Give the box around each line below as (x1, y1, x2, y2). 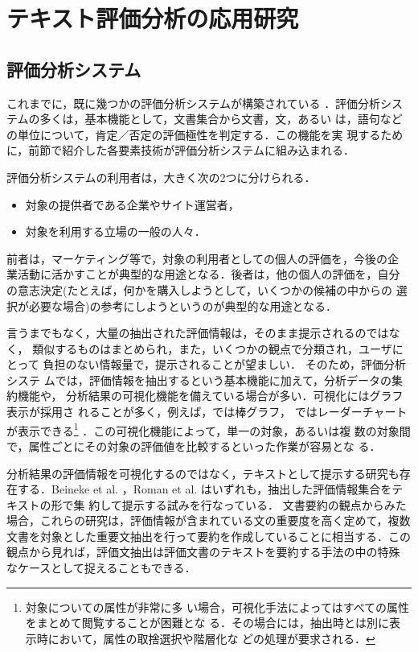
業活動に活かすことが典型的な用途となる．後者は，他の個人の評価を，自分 (6, 266, 400, 283)
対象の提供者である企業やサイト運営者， (25, 196, 240, 213)
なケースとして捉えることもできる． (6, 559, 196, 576)
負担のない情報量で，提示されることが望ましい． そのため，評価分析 (43, 356, 406, 373)
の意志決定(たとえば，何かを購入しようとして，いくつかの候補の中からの (6, 281, 393, 298)
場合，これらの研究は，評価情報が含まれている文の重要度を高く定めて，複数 (6, 512, 411, 529)
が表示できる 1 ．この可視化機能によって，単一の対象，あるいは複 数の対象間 (6, 419, 411, 439)
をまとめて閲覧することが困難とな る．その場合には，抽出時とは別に (25, 614, 390, 631)
